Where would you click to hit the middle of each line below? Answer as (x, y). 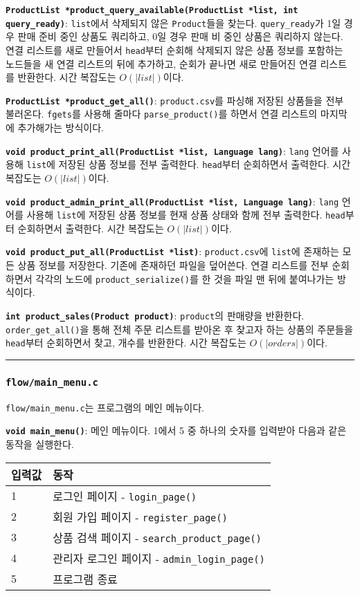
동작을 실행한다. (40, 444)
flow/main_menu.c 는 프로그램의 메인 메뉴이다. (105, 407)
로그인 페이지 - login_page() (125, 496)
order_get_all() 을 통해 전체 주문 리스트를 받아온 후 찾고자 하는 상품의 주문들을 (179, 329)
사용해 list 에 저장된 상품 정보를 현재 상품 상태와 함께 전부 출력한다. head (186, 215)
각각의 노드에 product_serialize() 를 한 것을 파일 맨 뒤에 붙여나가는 (185, 278)
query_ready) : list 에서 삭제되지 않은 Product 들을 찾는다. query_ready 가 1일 (173, 22)
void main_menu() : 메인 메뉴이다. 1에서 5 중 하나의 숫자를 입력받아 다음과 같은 (176, 430)
